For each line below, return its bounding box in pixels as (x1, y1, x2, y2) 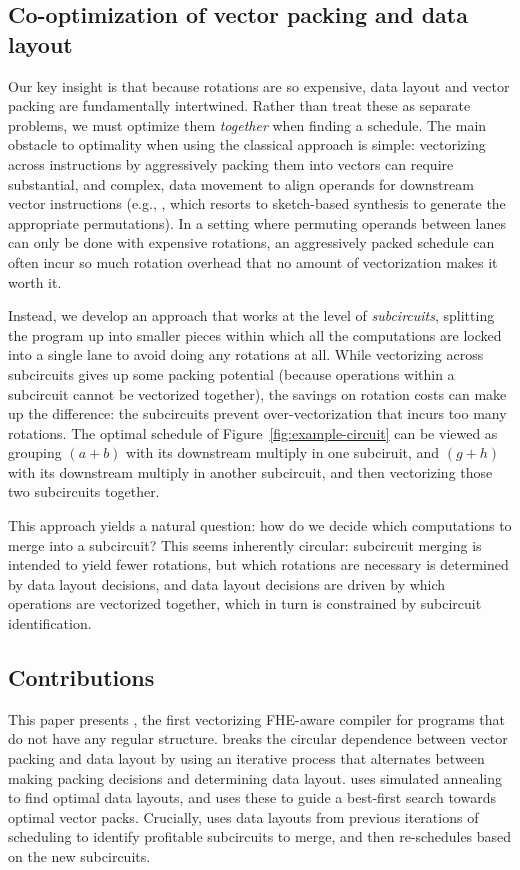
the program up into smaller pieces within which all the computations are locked (8, 324, 502, 345)
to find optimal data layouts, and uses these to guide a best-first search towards (8, 787, 496, 808)
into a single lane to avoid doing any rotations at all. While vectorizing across (8, 344, 484, 365)
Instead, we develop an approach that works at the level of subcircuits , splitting (8, 305, 495, 326)
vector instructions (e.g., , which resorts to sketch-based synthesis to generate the (8, 193, 506, 214)
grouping (8, 442, 62, 463)
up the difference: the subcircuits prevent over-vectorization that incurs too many (8, 403, 507, 424)
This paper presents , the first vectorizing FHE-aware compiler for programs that (8, 708, 505, 729)
